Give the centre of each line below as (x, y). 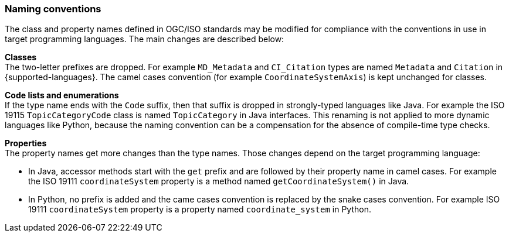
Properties (26, 143)
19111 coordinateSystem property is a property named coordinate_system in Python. (200, 209)
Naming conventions (53, 9)
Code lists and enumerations (62, 95)
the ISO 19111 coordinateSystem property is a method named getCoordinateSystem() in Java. (219, 181)
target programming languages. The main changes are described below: (145, 39)
